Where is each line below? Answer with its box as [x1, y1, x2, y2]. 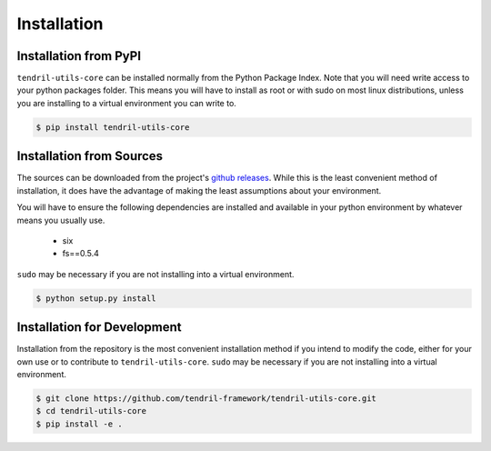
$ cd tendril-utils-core [35, 406, 147, 416]
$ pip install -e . [35, 418, 123, 429]
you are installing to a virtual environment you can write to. [16, 97, 236, 108]
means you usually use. [16, 215, 105, 225]
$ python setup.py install [35, 293, 156, 304]
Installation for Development [16, 319, 182, 336]
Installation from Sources [16, 148, 164, 164]
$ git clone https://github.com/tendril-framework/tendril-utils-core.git [35, 393, 377, 404]
